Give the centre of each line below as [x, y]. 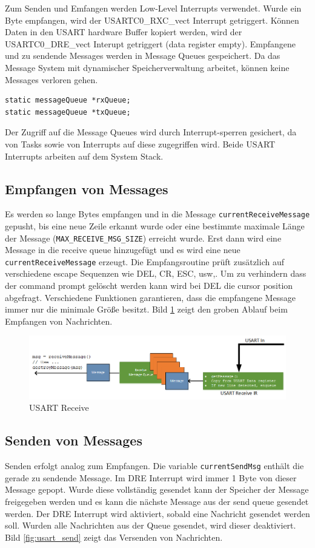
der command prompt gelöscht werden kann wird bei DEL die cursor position [149, 286]
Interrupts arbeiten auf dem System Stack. [84, 156]
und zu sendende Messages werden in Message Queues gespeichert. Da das [143, 56]
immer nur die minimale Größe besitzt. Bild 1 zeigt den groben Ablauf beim [146, 309]
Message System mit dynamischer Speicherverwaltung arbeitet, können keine [147, 67]
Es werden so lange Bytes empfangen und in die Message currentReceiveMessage [157, 214]
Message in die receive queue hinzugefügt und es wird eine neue [123, 250]
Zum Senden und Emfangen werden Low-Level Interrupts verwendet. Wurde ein [153, 8]
